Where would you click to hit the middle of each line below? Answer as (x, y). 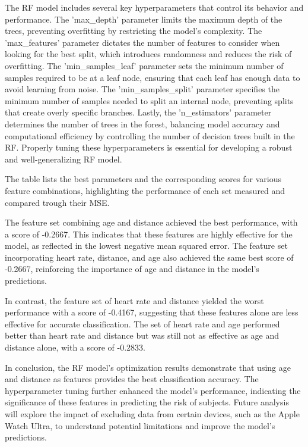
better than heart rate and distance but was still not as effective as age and (142, 335)
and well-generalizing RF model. (63, 159)
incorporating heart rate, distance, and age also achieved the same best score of (149, 257)
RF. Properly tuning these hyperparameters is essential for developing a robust (149, 147)
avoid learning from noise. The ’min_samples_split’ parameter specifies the (142, 89)
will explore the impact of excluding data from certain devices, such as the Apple (152, 414)
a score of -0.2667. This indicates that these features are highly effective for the (149, 234)
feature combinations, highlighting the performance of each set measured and (145, 190)
